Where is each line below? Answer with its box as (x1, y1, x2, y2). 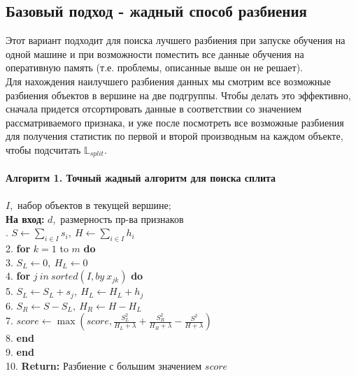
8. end (6, 331, 34, 345)
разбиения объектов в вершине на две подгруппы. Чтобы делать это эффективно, (6, 87, 351, 102)
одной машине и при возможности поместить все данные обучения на (6, 46, 304, 61)
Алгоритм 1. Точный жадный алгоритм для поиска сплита (6, 171, 276, 185)
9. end (6, 345, 34, 359)
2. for (6, 241, 31, 256)
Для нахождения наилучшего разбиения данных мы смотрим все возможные (6, 73, 331, 88)
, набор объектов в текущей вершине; (10, 198, 171, 212)
